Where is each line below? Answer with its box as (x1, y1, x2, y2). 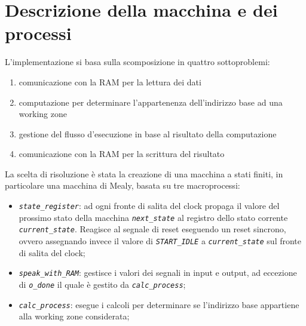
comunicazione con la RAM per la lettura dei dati (19, 75, 201, 88)
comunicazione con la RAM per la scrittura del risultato (19, 147, 225, 160)
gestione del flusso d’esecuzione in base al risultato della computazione (19, 127, 277, 140)
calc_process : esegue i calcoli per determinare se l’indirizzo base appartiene (19, 298, 299, 310)
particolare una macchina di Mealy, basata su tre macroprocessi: (5, 179, 240, 192)
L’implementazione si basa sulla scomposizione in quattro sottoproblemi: (5, 56, 270, 68)
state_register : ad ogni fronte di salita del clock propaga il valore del (19, 199, 280, 212)
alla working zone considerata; (19, 310, 130, 322)
